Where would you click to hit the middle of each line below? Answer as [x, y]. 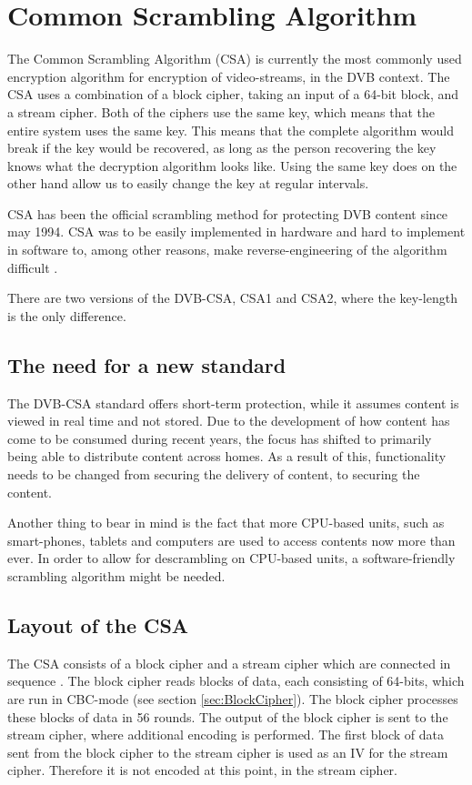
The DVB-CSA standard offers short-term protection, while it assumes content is [233, 403]
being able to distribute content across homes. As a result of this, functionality [227, 456]
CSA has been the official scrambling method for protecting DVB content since [228, 213]
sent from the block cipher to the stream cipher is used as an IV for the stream [228, 752]
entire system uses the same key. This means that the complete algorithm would [231, 130]
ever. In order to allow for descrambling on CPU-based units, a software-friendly [231, 558]
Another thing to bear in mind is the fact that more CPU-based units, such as [226, 523]
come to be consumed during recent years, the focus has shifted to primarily [220, 438]
